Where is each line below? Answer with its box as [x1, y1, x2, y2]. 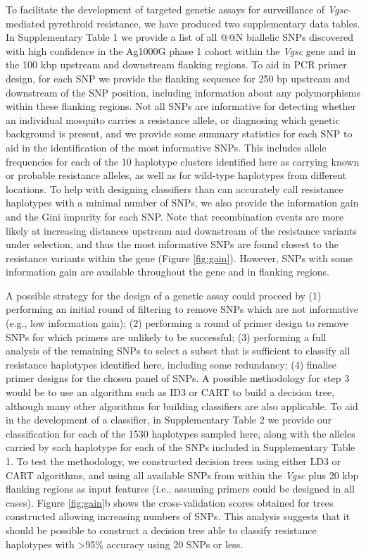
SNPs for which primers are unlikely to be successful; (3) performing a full [6, 329, 327, 344]
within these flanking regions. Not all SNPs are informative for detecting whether [6, 99, 357, 113]
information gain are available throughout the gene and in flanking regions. [6, 264, 329, 279]
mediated [6, 16, 45, 30]
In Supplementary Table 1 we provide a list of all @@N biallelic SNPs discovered [6, 30, 354, 44]
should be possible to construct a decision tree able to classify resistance [6, 522, 317, 537]
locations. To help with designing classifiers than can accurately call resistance [6, 181, 343, 196]
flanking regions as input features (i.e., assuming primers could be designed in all [6, 481, 355, 496]
